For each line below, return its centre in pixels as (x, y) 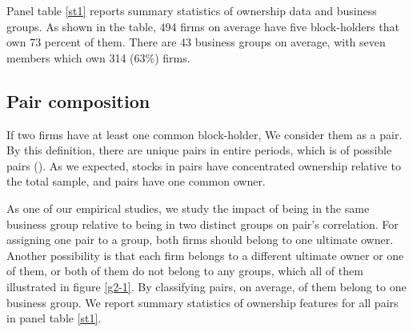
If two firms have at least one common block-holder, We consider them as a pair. (204, 134)
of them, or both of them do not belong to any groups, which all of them (185, 271)
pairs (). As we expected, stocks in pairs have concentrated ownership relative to (204, 165)
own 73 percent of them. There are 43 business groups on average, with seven (196, 42)
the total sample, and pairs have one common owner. (136, 181)
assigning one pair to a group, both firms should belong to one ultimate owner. (200, 240)
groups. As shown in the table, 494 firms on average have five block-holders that (203, 26)
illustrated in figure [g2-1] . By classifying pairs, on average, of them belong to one (206, 286)
